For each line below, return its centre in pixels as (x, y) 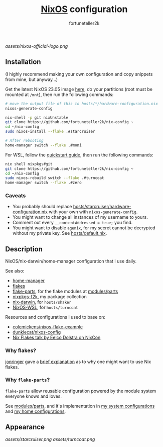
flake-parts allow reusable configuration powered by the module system (81, 391)
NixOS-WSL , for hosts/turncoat (45, 307)
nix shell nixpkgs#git (29, 164)
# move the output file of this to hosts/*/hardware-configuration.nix (81, 104)
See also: (15, 271)
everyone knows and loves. (33, 396)
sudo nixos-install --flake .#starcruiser (50, 132)
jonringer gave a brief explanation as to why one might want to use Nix (78, 362)
